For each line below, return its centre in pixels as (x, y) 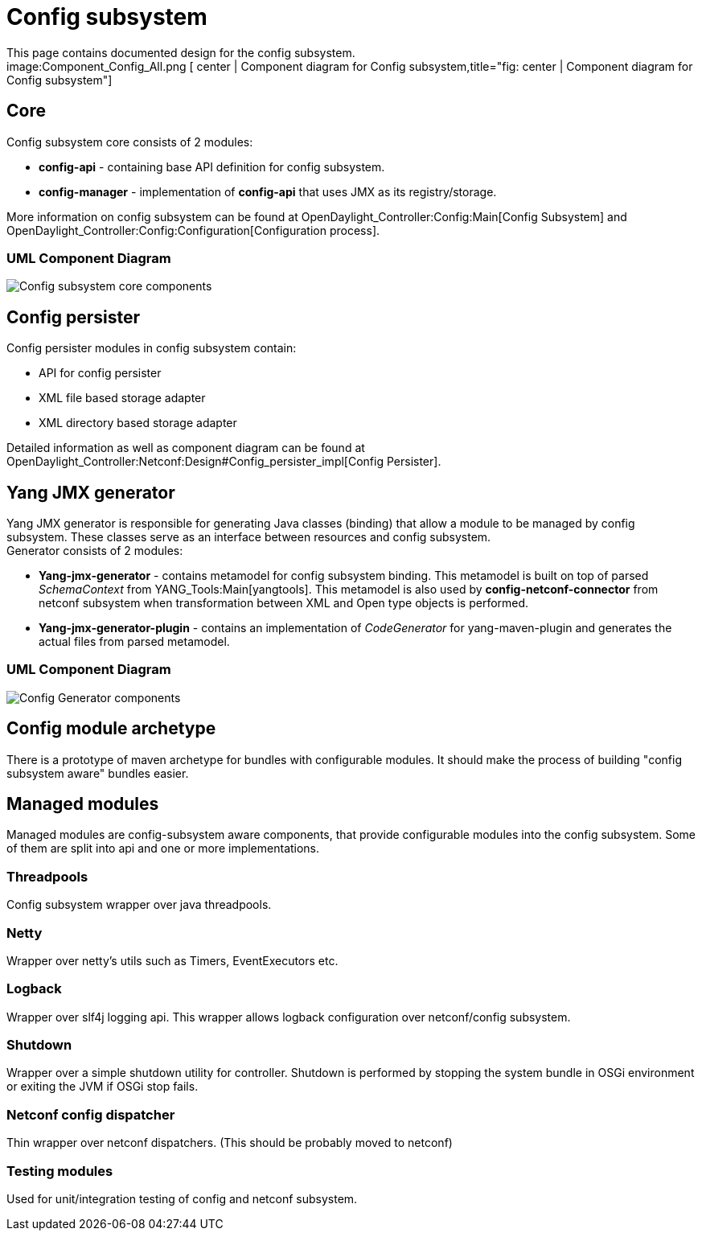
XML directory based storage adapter (138, 423)
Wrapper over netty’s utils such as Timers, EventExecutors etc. (172, 960)
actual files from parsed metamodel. (134, 642)
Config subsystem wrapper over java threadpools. (139, 905)
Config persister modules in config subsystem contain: (152, 348)
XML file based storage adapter (122, 398)
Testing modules (60, 1171)
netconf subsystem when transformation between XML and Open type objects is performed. (284, 603)
